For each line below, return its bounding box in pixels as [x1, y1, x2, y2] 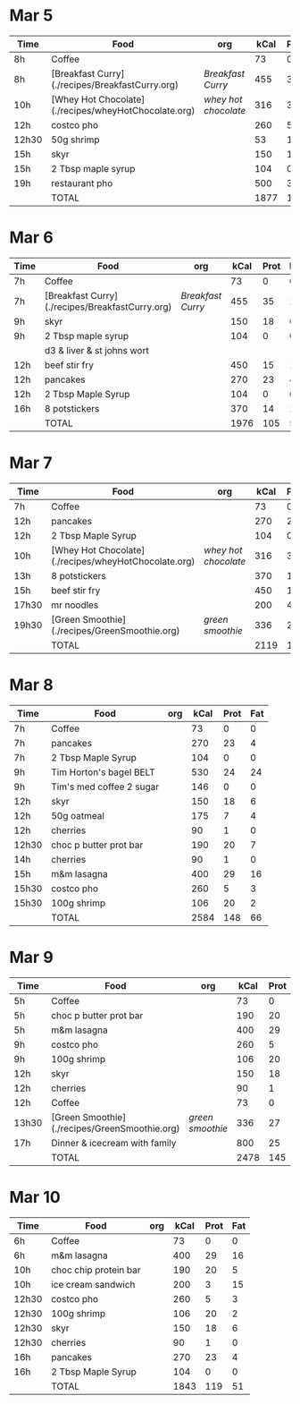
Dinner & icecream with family [50, 1136, 177, 1149]
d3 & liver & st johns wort [44, 344, 149, 356]
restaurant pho [50, 176, 113, 189]
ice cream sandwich [50, 1278, 136, 1290]
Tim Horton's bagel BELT [50, 766, 156, 779]
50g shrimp [50, 133, 100, 146]
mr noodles [50, 599, 99, 611]
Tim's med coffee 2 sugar [50, 780, 159, 793]
